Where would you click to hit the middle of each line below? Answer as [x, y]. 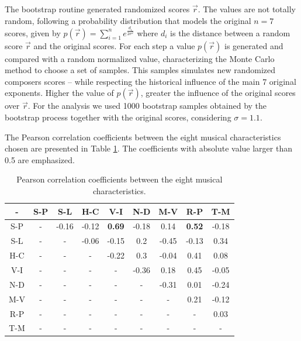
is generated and [254, 45]
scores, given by [33, 32]
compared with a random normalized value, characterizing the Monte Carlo [140, 58]
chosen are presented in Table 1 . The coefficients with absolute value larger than [148, 148]
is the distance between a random [230, 32]
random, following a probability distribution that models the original [128, 20]
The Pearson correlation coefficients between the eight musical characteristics [143, 137]
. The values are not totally [247, 9]
